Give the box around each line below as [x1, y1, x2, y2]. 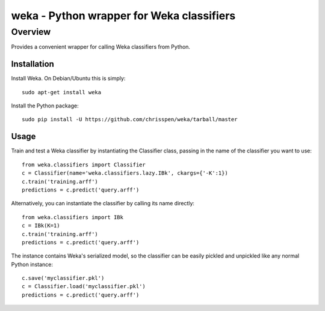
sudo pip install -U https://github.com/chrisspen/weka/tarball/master [22, 116, 238, 123]
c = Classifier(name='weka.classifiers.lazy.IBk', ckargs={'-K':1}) [22, 170, 228, 177]
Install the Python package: [11, 102, 79, 109]
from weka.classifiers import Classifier [22, 161, 146, 168]
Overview [11, 26, 51, 37]
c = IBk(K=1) [22, 222, 60, 229]
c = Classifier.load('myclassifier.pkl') [22, 283, 146, 290]
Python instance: [11, 261, 54, 268]
